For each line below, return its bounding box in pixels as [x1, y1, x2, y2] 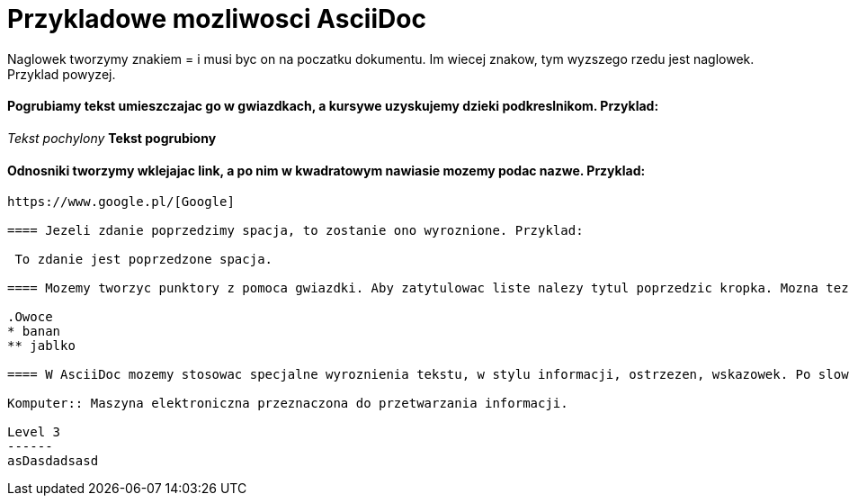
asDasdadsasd [7, 454, 99, 469]
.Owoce [7, 310, 53, 325]
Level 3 [7, 425, 61, 440]
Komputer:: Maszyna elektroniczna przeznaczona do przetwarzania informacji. [7, 396, 568, 411]
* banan [7, 324, 61, 339]
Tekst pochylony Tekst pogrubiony [7, 130, 217, 146]
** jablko [7, 338, 76, 354]
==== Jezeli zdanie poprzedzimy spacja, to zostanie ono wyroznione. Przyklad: [7, 223, 584, 238]
